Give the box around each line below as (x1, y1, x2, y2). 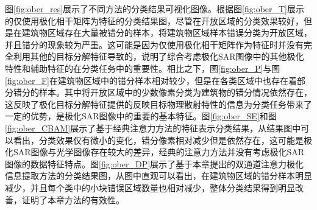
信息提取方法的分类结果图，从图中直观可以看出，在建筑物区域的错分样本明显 (5, 169, 312, 182)
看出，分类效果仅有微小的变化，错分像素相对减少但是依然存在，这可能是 (13, 133, 304, 146)
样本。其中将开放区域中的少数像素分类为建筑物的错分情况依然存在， (38, 86, 312, 99)
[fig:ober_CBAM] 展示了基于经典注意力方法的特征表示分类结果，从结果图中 (5, 121, 301, 134)
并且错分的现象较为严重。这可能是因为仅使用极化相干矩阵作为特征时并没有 (5, 38, 304, 51)
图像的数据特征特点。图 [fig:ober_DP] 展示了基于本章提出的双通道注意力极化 (5, 157, 304, 170)
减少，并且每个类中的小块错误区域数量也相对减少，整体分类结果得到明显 (5, 181, 295, 194)
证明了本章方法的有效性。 (21, 193, 124, 206)
